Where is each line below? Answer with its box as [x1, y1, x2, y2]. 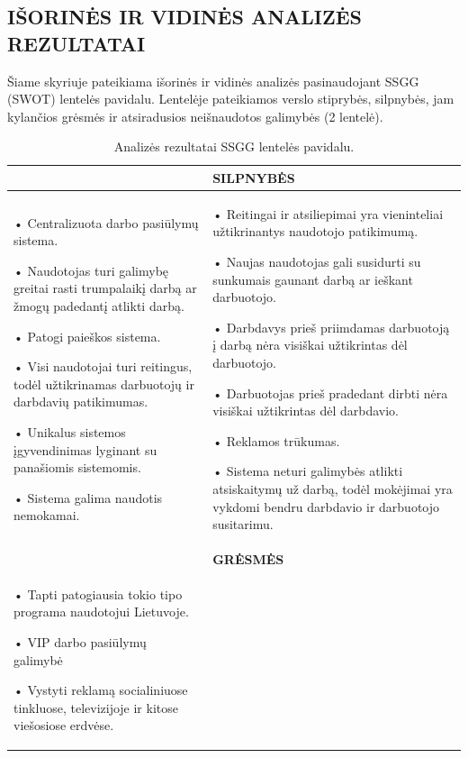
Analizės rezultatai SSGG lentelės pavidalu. [113, 137, 355, 156]
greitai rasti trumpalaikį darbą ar [13, 279, 197, 297]
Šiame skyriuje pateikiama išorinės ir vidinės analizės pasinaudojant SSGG [7, 71, 419, 90]
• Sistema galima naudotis [13, 488, 163, 507]
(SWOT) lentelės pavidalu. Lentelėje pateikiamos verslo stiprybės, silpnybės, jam [7, 89, 454, 108]
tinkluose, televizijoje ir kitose [13, 698, 178, 717]
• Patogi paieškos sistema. [13, 326, 161, 345]
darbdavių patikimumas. [13, 392, 148, 411]
